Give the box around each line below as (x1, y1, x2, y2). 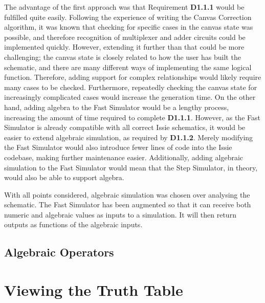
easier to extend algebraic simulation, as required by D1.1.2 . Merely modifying (4, 132, 253, 142)
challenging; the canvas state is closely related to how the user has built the (4, 51, 241, 62)
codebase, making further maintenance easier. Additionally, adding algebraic (4, 151, 244, 162)
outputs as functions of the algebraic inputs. (4, 219, 143, 230)
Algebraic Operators (4, 244, 114, 260)
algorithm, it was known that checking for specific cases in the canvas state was (4, 21, 253, 32)
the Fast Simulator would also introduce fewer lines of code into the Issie (4, 142, 232, 153)
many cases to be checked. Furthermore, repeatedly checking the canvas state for (4, 81, 257, 92)
